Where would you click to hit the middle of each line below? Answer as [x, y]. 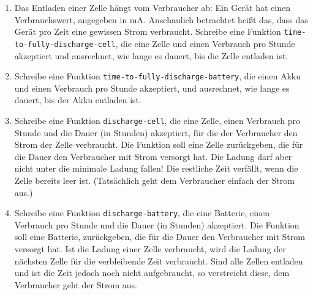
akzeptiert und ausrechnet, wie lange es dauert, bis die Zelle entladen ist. [151, 55]
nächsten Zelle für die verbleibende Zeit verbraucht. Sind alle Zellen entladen [159, 260]
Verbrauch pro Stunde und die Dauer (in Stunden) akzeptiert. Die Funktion [157, 224]
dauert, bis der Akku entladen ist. [78, 100]
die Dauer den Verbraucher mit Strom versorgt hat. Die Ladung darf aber [153, 156]
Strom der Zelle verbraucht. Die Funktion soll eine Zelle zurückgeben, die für [159, 144]
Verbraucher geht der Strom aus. [76, 284]
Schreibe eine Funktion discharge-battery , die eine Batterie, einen [142, 213]
